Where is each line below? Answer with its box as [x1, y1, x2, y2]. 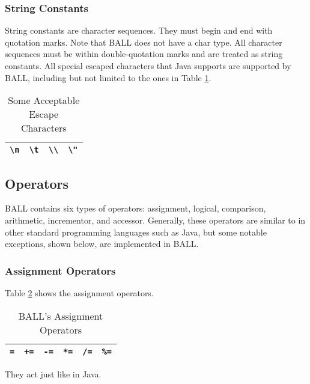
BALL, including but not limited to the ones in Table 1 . [5, 71, 211, 84]
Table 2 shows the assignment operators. [5, 286, 154, 299]
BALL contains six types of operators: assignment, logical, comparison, [5, 202, 266, 215]
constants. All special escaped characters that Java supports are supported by [5, 59, 291, 72]
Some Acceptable [8, 93, 80, 108]
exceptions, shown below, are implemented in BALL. [5, 237, 199, 250]
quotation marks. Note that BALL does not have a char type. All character [5, 35, 282, 48]
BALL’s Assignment [18, 308, 103, 323]
